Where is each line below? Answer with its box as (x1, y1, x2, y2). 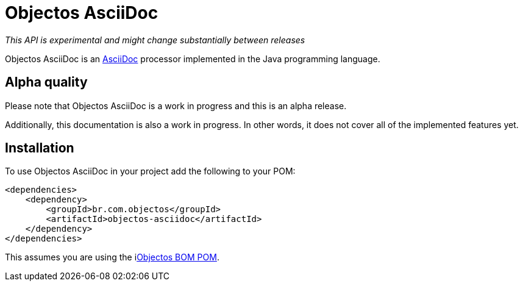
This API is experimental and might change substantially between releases (5, 34, 305, 45)
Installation (5, 140, 74, 156)
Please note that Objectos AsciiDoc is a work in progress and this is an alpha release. (5, 100, 347, 111)
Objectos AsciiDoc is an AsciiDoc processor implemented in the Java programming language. (5, 53, 380, 64)
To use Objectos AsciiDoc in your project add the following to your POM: (5, 166, 296, 177)
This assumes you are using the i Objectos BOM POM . (5, 252, 219, 263)
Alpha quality (5, 74, 88, 90)
